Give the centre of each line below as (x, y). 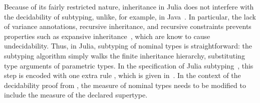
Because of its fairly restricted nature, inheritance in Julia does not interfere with (129, 6)
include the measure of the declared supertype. (76, 95)
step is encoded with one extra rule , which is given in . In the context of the (122, 75)
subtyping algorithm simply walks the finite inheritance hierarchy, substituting (124, 55)
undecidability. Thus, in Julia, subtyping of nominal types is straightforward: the (128, 46)
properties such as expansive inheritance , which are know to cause (107, 36)
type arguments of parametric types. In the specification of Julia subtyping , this (129, 65)
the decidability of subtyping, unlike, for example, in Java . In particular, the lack (130, 16)
